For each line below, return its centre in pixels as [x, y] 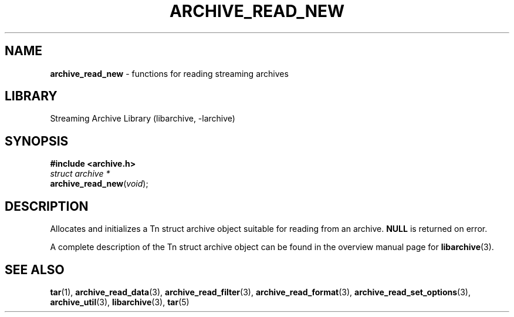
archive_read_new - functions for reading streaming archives [169, 73]
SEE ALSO [35, 269]
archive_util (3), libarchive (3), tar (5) [120, 302]
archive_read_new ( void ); [99, 184]
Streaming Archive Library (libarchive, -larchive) [143, 119]
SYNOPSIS [37, 141]
